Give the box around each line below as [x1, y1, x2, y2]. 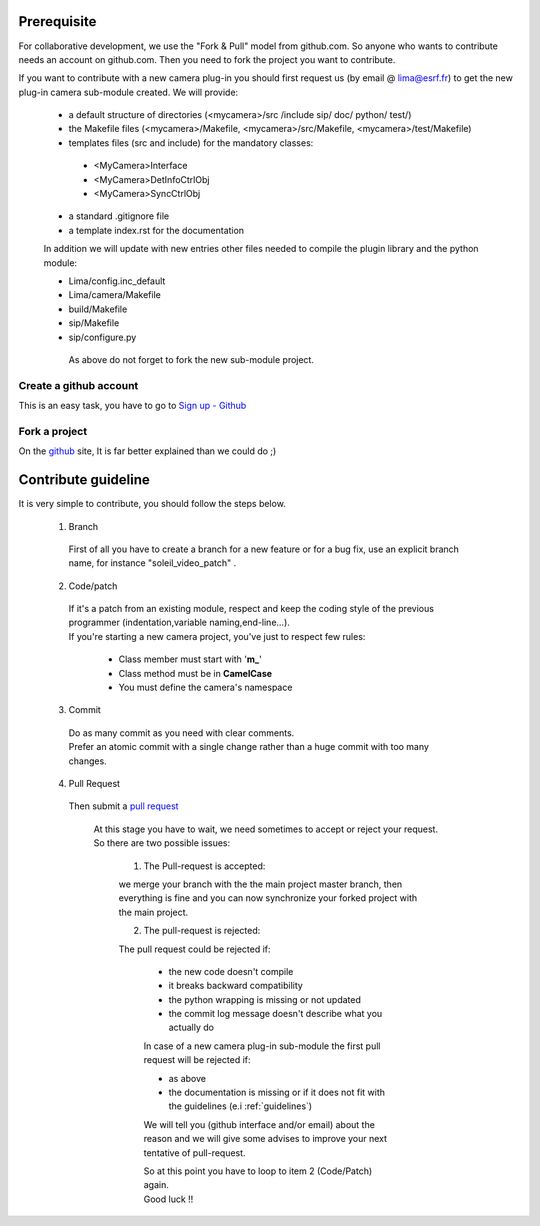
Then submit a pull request [68, 800, 179, 812]
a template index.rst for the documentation [68, 224, 245, 236]
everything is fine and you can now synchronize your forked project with [118, 892, 418, 904]
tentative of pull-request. [143, 1146, 246, 1159]
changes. [68, 755, 107, 767]
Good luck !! [143, 1193, 194, 1205]
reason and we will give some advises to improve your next [143, 1133, 388, 1145]
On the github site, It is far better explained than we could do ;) [18, 445, 277, 457]
